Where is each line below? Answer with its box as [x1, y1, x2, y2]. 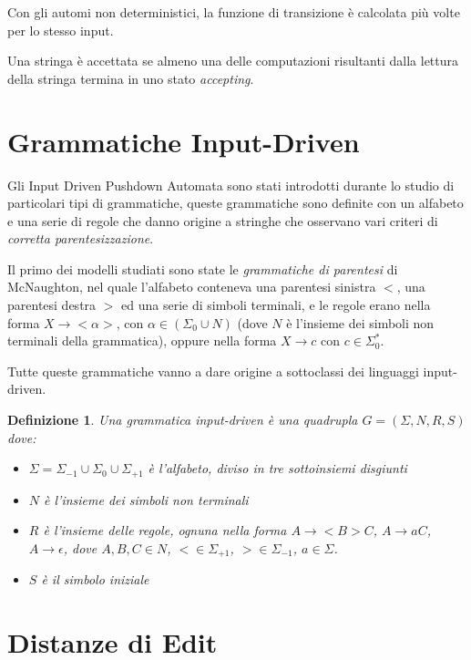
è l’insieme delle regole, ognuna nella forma [43, 521, 287, 540]
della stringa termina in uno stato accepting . [7, 68, 254, 88]
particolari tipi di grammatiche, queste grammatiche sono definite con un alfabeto [7, 193, 464, 212]
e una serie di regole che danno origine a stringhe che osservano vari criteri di [7, 211, 438, 230]
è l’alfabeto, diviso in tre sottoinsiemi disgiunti [148, 459, 407, 478]
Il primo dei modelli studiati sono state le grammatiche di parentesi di [7, 259, 398, 278]
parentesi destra [7, 295, 97, 315]
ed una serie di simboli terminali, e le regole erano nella [121, 295, 431, 315]
